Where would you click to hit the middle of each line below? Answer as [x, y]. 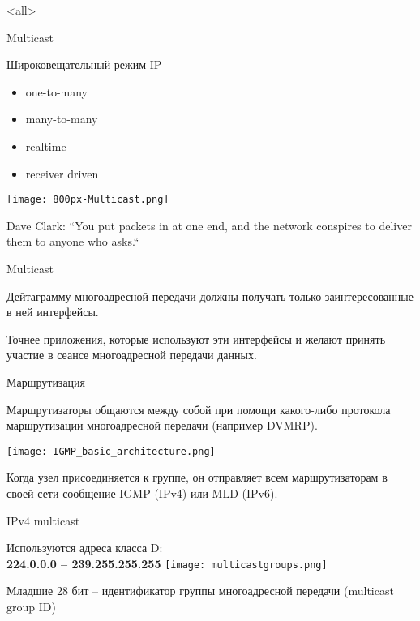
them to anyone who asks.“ [73, 241]
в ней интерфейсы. [53, 312]
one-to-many [57, 91]
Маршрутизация [46, 381]
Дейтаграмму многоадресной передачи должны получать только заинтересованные [210, 296]
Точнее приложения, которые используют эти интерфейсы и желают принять [196, 338]
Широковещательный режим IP [84, 64]
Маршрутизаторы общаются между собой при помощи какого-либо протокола [199, 409]
